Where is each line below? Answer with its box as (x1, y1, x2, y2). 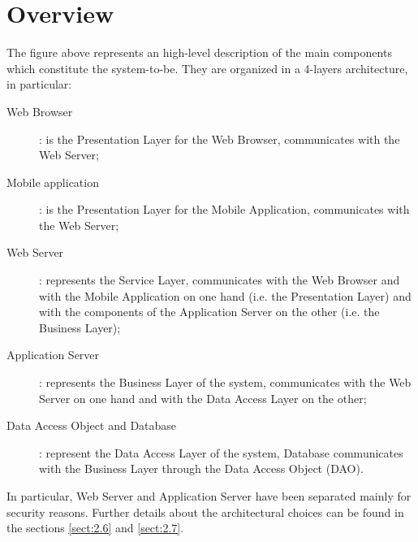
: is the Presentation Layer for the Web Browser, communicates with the (39, 130, 400, 147)
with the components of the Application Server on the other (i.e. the (39, 303, 380, 320)
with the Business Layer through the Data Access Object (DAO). (39, 460, 364, 477)
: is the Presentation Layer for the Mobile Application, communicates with (39, 201, 410, 218)
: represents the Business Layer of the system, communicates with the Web (39, 374, 412, 391)
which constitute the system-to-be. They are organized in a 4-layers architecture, (6, 59, 408, 76)
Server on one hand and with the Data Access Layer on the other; (39, 389, 367, 406)
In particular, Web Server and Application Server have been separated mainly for (6, 488, 412, 504)
